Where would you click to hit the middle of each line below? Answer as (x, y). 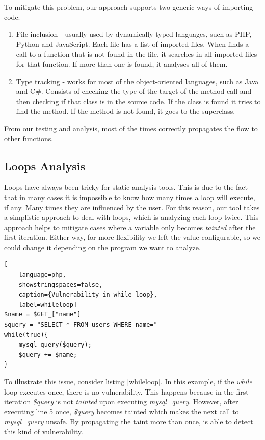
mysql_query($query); (55, 345)
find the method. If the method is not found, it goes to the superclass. (126, 111)
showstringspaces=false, (61, 285)
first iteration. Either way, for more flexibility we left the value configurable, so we (132, 237)
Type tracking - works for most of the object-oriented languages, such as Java (137, 81)
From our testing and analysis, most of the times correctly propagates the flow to (131, 128)
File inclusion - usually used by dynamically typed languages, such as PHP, (134, 34)
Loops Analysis (45, 166)
